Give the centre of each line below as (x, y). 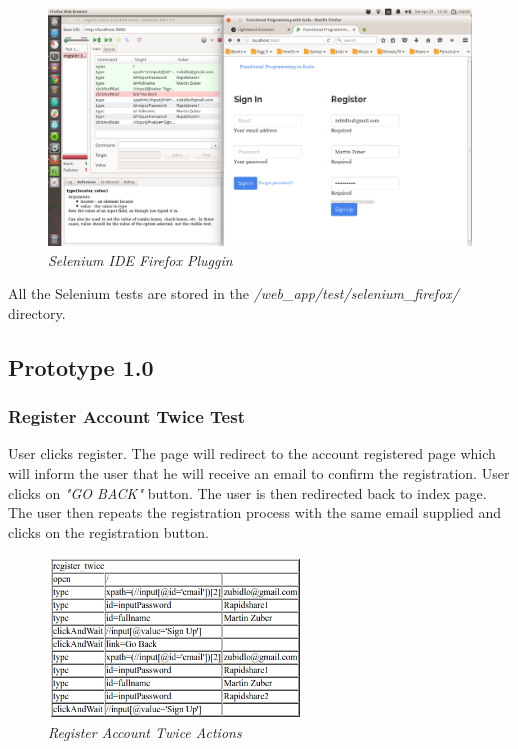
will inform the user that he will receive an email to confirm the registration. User (259, 473)
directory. (37, 312)
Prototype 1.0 (81, 366)
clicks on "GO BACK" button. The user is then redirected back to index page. (247, 492)
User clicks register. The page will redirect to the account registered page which (252, 453)
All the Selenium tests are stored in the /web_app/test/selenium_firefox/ (233, 293)
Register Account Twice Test (126, 416)
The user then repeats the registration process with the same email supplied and (255, 512)
